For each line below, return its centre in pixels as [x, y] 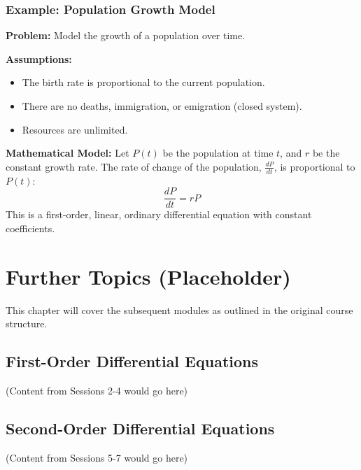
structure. [27, 323]
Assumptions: [39, 58]
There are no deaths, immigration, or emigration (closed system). [162, 106]
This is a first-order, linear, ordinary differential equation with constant [159, 214]
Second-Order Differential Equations [140, 428]
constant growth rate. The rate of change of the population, [134, 166]
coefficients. [30, 228]
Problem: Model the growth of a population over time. [126, 35]
